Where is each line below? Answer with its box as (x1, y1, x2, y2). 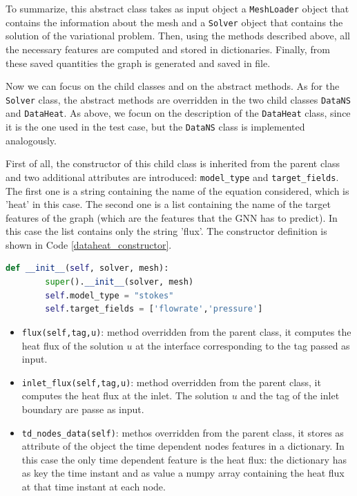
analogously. (6, 133, 57, 147)
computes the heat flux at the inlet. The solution (21, 388, 229, 403)
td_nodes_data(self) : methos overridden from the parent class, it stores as (21, 425, 344, 439)
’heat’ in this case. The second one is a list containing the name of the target (6, 197, 331, 211)
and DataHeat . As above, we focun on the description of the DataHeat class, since (6, 106, 351, 120)
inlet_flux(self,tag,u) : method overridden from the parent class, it (21, 374, 321, 389)
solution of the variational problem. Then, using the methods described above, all (6, 28, 351, 43)
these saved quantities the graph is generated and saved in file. (6, 55, 271, 70)
